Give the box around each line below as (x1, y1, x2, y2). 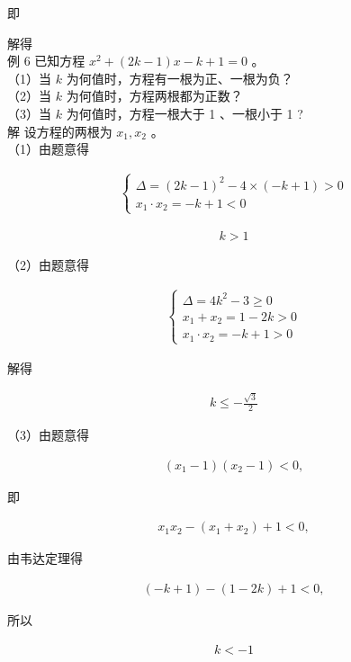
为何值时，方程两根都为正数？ (66, 86, 243, 105)
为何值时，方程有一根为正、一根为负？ (66, 68, 293, 87)
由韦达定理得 (7, 549, 83, 568)
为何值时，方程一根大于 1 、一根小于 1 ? (66, 103, 303, 122)
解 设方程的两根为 (7, 121, 112, 140)
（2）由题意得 (7, 255, 89, 274)
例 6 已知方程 (7, 51, 85, 70)
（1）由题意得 (7, 139, 89, 158)
